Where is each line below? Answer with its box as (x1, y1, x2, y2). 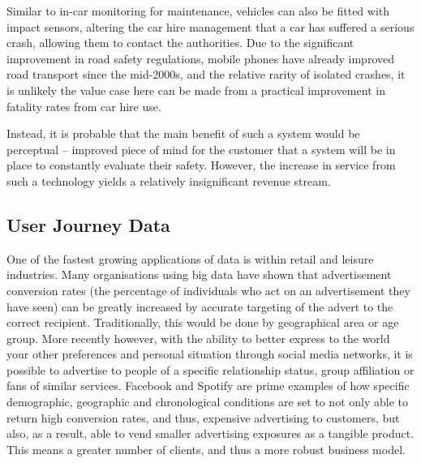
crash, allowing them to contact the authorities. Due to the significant (6, 34, 354, 51)
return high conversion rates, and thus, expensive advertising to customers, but (6, 409, 400, 426)
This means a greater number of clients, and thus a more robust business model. (6, 440, 406, 457)
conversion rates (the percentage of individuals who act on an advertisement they (6, 281, 410, 298)
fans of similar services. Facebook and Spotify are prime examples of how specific (6, 377, 410, 394)
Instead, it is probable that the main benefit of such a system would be (6, 125, 360, 142)
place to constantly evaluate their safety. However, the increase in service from (6, 156, 396, 174)
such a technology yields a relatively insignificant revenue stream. (6, 172, 331, 189)
